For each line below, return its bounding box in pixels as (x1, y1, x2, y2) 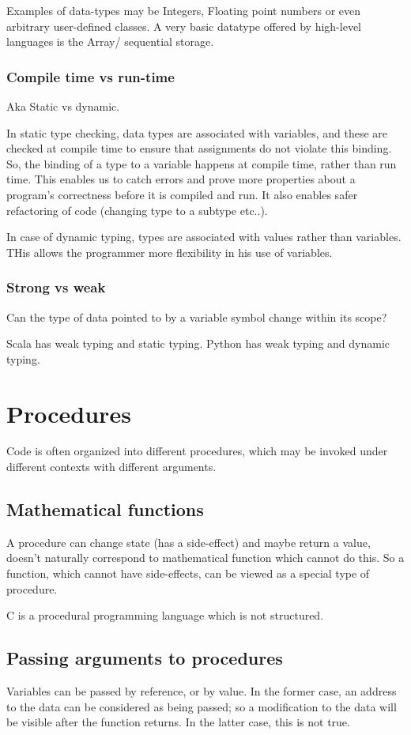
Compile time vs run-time (6, 66, 175, 86)
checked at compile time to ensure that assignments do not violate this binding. (6, 140, 392, 156)
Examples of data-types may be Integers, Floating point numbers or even (6, 2, 361, 18)
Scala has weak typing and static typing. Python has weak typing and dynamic (6, 335, 390, 352)
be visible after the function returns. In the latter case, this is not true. (6, 714, 350, 730)
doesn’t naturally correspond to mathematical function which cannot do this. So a (6, 549, 405, 566)
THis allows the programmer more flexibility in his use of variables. (6, 243, 333, 260)
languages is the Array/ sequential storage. (6, 33, 214, 50)
